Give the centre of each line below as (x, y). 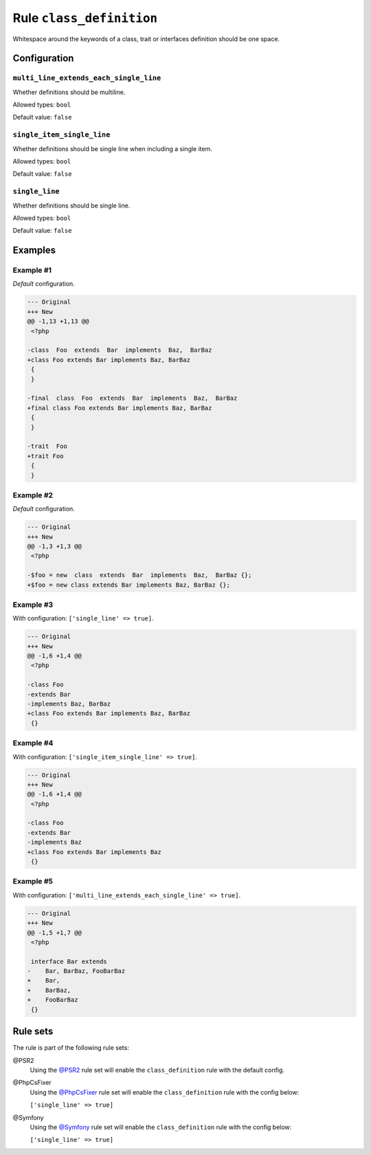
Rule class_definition (85, 18)
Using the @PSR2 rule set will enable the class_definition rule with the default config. (157, 1070)
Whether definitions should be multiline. (69, 92)
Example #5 (33, 882)
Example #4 (33, 743)
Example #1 (32, 270)
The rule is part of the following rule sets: (71, 1048)
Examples (34, 250)
